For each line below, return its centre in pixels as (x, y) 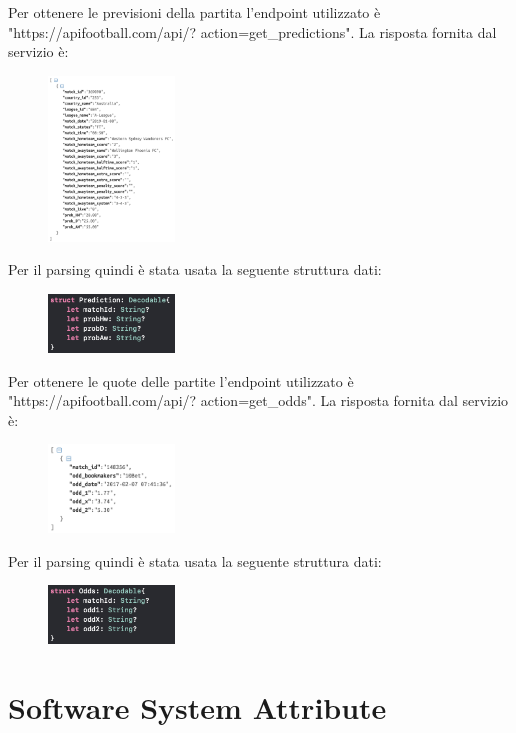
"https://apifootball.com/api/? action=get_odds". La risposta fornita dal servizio (258, 400)
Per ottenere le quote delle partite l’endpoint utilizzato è (181, 380)
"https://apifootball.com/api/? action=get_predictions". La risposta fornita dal (252, 31)
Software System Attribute (197, 707)
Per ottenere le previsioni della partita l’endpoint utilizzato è (194, 12)
